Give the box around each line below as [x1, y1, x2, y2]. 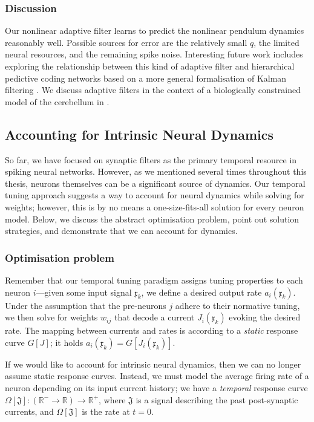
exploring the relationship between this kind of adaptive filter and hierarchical [5, 60, 295, 72]
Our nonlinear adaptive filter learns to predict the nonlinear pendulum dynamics [5, 24, 304, 37]
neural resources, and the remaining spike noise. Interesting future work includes [5, 48, 303, 60]
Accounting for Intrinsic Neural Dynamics [5, 125, 274, 143]
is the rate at [82, 405, 130, 418]
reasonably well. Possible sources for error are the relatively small [5, 36, 247, 48]
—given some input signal [36, 285, 132, 298]
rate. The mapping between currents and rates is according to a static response [5, 324, 298, 337]
